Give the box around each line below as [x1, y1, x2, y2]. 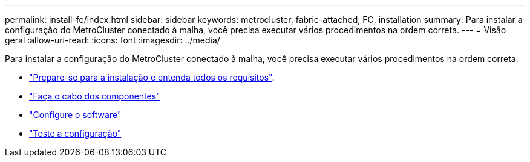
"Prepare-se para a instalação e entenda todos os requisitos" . [29, 72, 275, 83]
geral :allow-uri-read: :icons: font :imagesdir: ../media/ [5, 35, 220, 45]
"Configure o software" [29, 110, 122, 120]
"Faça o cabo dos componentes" [29, 91, 160, 101]
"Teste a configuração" [29, 128, 122, 139]
